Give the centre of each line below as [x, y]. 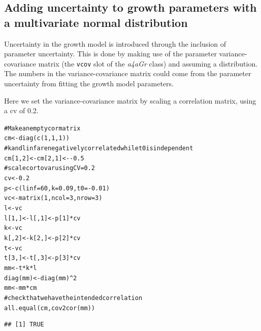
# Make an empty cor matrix [42, 128]
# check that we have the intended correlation [73, 298]
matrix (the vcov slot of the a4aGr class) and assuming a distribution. [148, 63]
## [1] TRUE [24, 325]
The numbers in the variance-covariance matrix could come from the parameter [128, 73]
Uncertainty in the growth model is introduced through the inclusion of [115, 43]
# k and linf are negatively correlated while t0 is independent [99, 148]
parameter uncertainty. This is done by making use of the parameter [110, 54]
